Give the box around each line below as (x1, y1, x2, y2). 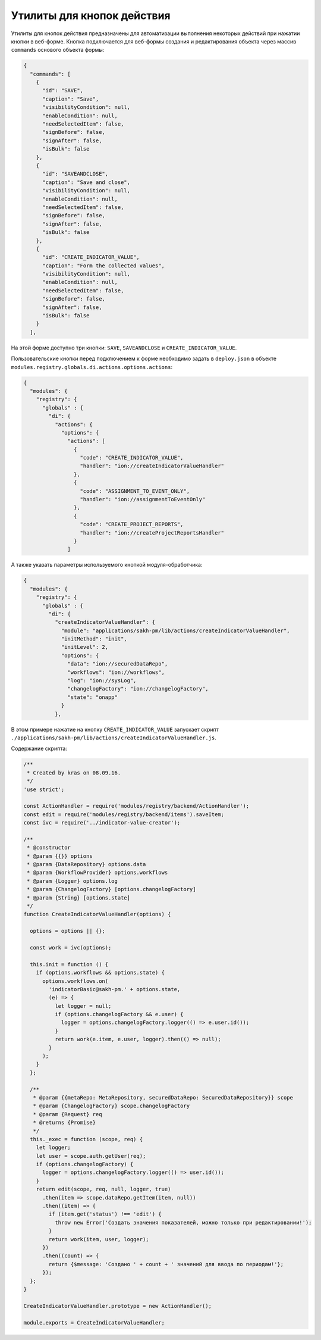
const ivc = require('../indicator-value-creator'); (23, 819, 181, 826)
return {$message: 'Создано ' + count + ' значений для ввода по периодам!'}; (48, 1261, 284, 1267)
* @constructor (27, 844, 71, 851)
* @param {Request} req (33, 1111, 102, 1117)
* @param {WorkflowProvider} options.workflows (27, 869, 168, 876)
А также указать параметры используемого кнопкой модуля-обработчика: (11, 561, 203, 569)
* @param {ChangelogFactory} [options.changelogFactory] (27, 886, 196, 893)
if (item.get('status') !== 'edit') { (48, 1211, 162, 1217)
